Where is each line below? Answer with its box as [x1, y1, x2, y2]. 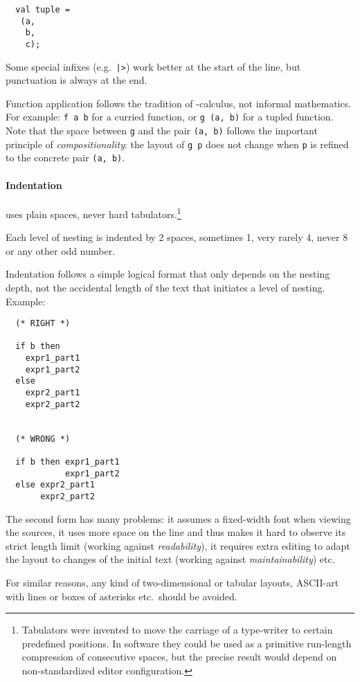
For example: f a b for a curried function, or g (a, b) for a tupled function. [6, 109, 334, 124]
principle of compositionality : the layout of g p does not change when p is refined [6, 136, 349, 151]
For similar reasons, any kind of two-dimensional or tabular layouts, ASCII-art [6, 575, 339, 589]
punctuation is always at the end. [6, 73, 147, 87]
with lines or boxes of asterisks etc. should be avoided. [6, 589, 237, 603]
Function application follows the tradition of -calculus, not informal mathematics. [6, 96, 352, 110]
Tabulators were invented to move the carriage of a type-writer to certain [21, 622, 333, 637]
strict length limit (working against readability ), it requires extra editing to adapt [6, 538, 350, 553]
